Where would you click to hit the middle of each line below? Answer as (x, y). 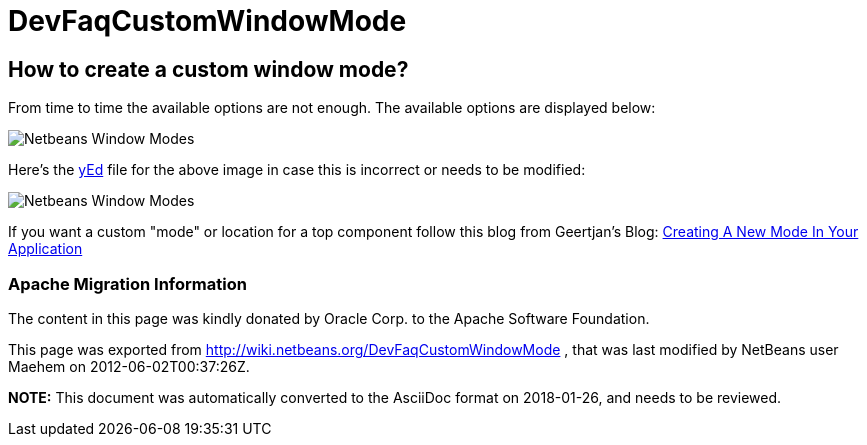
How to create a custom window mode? (208, 69)
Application (45, 249)
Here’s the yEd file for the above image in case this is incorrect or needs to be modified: (297, 170)
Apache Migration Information (127, 283)
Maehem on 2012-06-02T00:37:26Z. (129, 366)
